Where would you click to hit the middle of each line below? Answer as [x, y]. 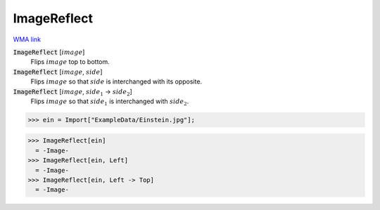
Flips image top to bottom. [70, 62]
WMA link [27, 39]
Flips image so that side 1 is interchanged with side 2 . [110, 102]
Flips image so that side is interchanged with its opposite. [116, 81]
